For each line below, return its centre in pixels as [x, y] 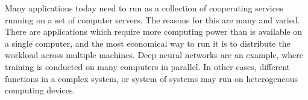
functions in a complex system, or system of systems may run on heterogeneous [152, 78]
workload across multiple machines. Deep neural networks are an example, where [154, 55]
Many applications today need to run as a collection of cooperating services [144, 8]
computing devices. [40, 90]
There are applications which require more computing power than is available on [154, 31]
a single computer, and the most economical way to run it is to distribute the [148, 43]
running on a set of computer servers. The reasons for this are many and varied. [152, 19]
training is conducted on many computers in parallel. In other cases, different [148, 66]
